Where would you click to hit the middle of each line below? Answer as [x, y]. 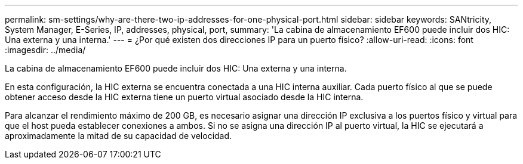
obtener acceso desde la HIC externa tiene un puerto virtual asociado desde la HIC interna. [184, 97]
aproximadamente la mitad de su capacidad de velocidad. [119, 136]
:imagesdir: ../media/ [45, 50]
